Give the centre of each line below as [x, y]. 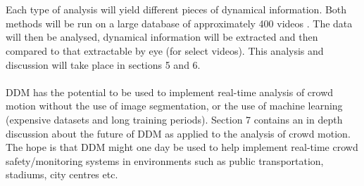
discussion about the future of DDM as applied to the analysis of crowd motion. [178, 133]
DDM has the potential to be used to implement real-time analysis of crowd [170, 92]
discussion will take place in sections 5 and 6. [103, 64]
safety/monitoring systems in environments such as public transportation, [165, 160]
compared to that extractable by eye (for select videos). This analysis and [165, 50]
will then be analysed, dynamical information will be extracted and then [162, 37]
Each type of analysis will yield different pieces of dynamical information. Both [176, 9]
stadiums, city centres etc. [62, 174]
